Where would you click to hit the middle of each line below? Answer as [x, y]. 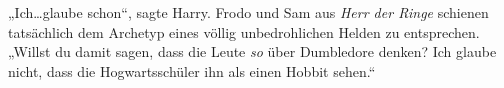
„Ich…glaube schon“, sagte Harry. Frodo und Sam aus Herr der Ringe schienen [248, 12]
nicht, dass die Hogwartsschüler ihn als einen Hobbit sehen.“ [192, 70]
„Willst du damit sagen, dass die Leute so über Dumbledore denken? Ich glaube [252, 51]
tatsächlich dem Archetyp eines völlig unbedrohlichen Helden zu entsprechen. [244, 31]
